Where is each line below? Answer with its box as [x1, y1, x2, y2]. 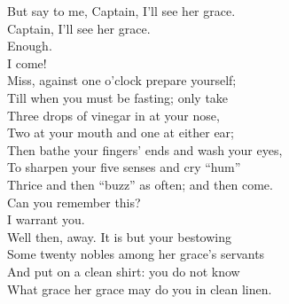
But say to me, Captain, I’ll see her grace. [7, 2, 236, 19]
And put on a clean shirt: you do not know [7, 261, 240, 280]
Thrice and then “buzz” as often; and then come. [7, 175, 273, 193]
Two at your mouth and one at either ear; [7, 123, 235, 142]
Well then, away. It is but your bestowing [7, 227, 231, 246]
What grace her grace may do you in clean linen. [7, 279, 272, 298]
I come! [7, 53, 47, 72]
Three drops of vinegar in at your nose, [7, 105, 220, 124]
